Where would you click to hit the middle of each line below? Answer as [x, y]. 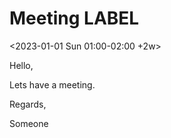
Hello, [21, 65]
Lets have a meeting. [52, 84]
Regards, [28, 104]
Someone [29, 123]
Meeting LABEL [74, 18]
